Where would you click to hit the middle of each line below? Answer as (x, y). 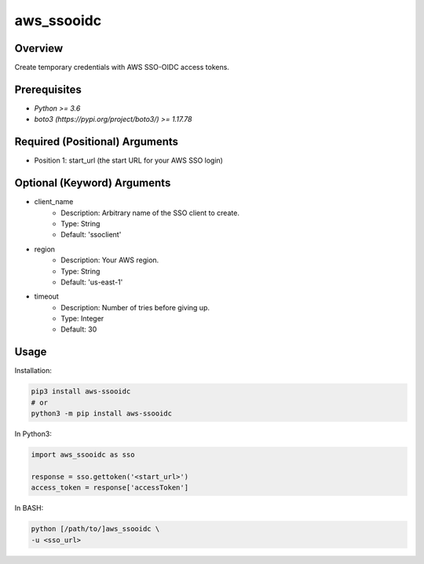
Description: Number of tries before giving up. (135, 307)
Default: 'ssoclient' (91, 235)
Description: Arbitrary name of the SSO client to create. (150, 213)
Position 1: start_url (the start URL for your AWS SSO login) (129, 160)
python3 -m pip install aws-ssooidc (102, 414)
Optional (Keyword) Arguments (93, 183)
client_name (54, 202)
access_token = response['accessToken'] (110, 488)
